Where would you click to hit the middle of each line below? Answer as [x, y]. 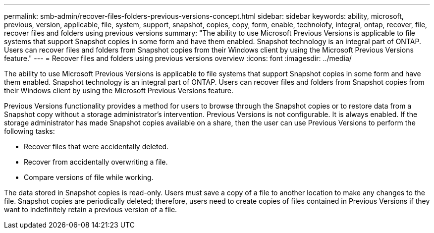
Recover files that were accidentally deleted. [96, 146]
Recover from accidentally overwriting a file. [96, 162]
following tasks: [29, 131]
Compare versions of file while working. [89, 177]
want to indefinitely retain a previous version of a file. [91, 209]
